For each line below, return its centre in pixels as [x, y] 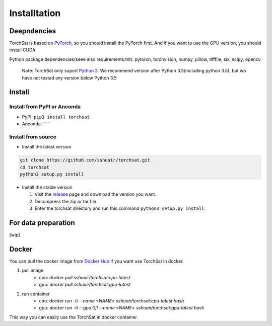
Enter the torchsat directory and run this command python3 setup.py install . [120, 208]
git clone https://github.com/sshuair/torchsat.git [85, 160]
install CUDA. [23, 50]
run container [36, 294]
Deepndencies [33, 31]
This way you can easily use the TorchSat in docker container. [74, 317]
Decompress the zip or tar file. [66, 201]
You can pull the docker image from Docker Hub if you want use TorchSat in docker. [96, 261]
